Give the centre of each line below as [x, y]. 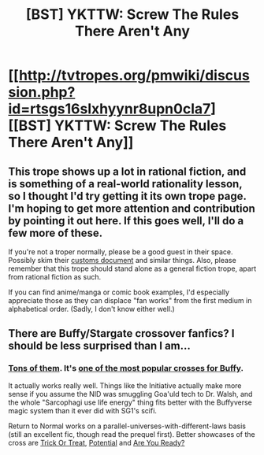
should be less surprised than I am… [100, 346]
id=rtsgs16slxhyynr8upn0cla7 [110, 109]
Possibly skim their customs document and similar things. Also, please [122, 260]
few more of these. [56, 233]
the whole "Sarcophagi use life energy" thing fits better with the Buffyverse [130, 402]
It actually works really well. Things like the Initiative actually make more [125, 385]
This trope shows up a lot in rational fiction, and [127, 171]
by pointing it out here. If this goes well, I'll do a [126, 221]
